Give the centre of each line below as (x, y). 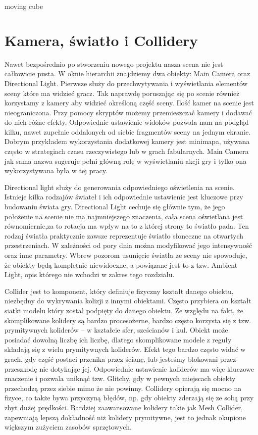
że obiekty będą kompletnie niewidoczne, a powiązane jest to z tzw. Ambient (121, 265)
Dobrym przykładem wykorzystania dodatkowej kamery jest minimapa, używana (127, 141)
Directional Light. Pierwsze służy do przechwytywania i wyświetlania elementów (126, 83)
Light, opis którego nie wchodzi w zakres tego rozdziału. (90, 274)
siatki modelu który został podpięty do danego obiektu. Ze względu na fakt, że (124, 310)
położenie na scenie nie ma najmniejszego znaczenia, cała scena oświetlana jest (124, 216)
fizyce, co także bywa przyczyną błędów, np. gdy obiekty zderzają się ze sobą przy (129, 398)
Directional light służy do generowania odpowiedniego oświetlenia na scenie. (120, 187)
